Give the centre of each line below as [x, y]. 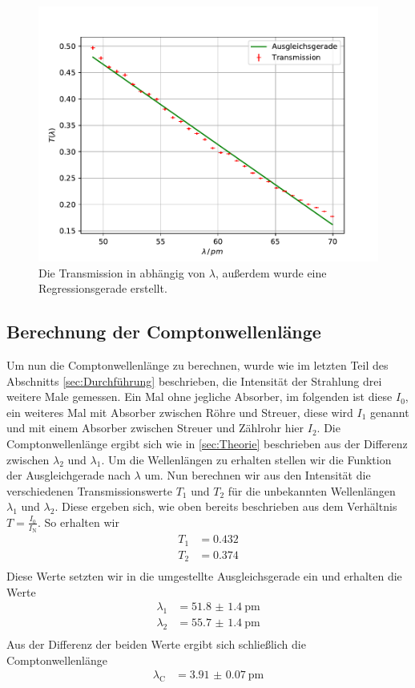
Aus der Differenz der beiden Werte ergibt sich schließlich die [156, 644]
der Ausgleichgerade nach [68, 475]
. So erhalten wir [78, 522]
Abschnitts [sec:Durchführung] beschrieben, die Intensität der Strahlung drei [194, 380]
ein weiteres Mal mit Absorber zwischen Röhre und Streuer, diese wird [180, 412]
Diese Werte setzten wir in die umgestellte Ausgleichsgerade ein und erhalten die [204, 576]
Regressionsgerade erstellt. [103, 288]
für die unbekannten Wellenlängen [312, 490]
